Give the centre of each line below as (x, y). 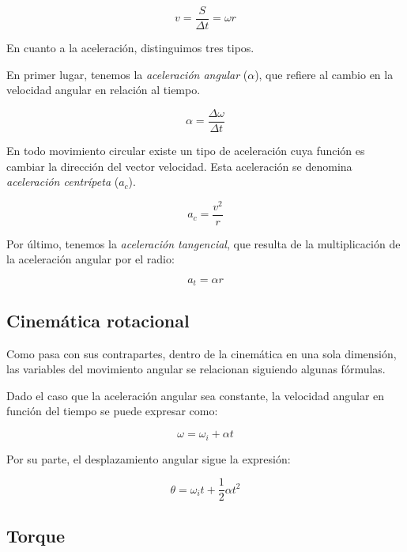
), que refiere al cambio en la (324, 74)
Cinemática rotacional (98, 320)
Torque (36, 535)
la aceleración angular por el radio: (90, 259)
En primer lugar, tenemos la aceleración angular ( (127, 74)
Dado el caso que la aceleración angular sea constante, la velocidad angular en (196, 395)
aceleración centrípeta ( (63, 181)
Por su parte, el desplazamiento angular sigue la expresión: (149, 458)
